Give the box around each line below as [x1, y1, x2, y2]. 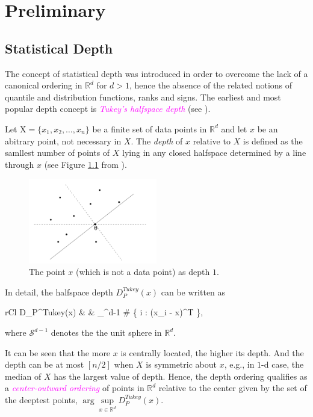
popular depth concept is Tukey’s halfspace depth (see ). [5, 102, 211, 115]
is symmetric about [146, 358, 217, 371]
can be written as [161, 285, 226, 298]
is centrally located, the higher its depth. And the [120, 346, 304, 359]
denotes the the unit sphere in [51, 326, 162, 339]
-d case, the [261, 358, 304, 371]
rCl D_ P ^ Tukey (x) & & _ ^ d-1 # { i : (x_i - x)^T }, [5, 306, 203, 318]
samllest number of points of [5, 146, 110, 159]
